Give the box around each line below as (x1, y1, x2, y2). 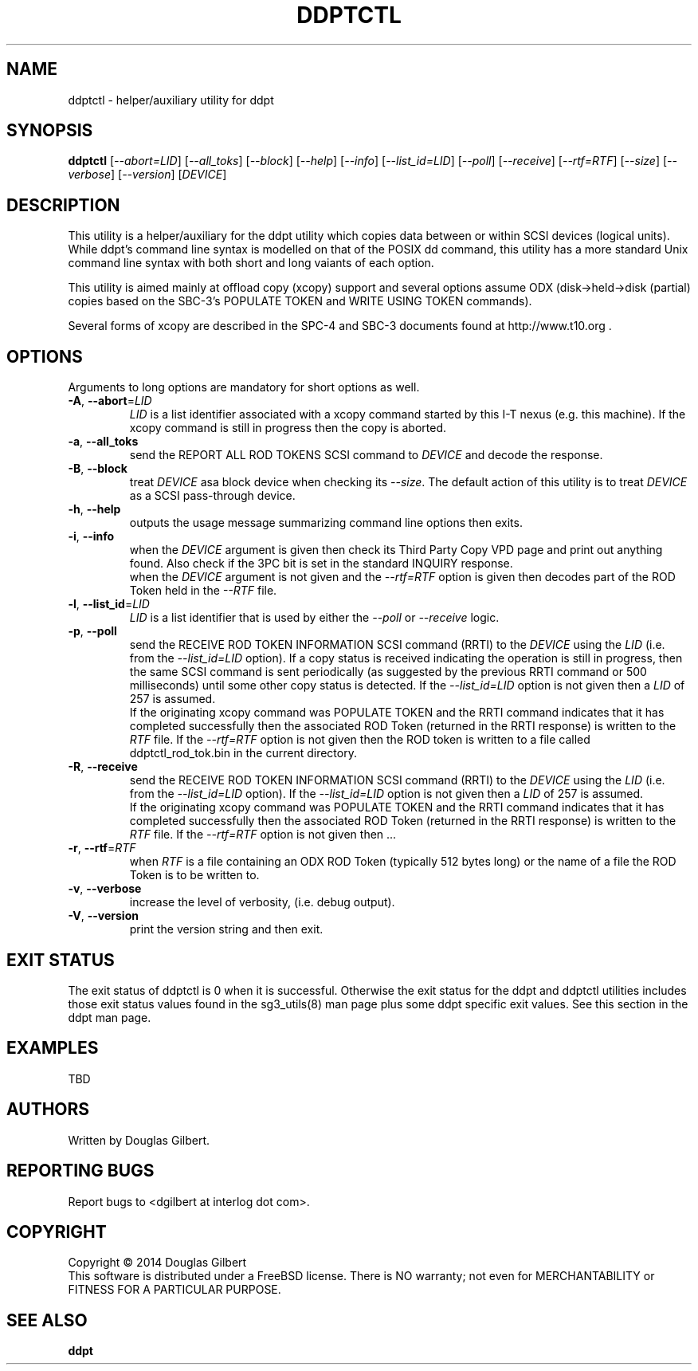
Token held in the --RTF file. (129, 583, 277, 598)
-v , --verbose (68, 882, 142, 896)
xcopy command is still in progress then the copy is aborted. (129, 421, 447, 435)
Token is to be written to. (129, 868, 260, 882)
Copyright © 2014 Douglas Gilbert (68, 1255, 247, 1270)
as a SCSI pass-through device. (129, 489, 296, 503)
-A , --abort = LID (68, 394, 152, 408)
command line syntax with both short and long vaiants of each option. (68, 256, 434, 270)
